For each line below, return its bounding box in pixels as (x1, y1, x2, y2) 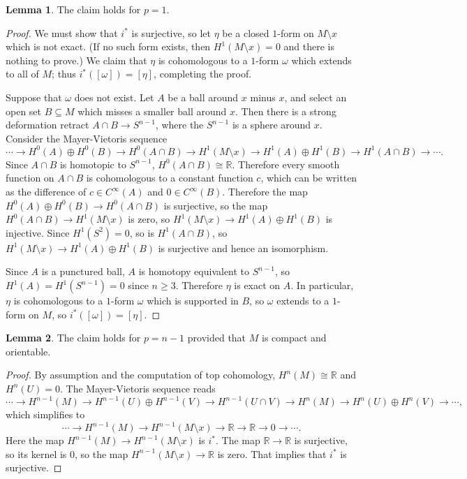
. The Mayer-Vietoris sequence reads (60, 381, 216, 395)
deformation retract (6, 117, 89, 132)
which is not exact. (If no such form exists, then (6, 39, 211, 54)
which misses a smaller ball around (77, 103, 227, 118)
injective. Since (6, 225, 70, 239)
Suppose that (6, 89, 62, 104)
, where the (155, 117, 204, 132)
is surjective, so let (131, 25, 211, 40)
